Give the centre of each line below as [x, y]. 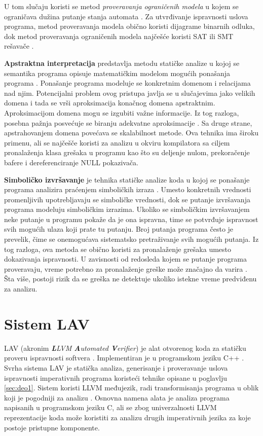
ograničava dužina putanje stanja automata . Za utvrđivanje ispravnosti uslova [126, 16]
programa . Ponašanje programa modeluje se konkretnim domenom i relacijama [127, 83]
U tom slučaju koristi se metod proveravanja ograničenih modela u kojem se [121, 6]
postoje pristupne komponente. [52, 427]
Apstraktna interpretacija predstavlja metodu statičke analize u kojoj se [122, 63]
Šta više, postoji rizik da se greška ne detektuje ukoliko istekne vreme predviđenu [130, 279]
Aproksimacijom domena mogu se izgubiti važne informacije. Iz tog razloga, [122, 112]
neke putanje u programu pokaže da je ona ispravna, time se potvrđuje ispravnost [131, 219]
